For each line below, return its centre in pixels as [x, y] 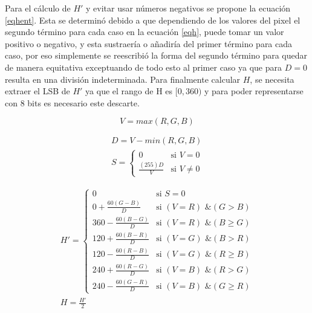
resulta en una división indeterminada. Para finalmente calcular [123, 79]
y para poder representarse [254, 91]
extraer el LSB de [37, 91]
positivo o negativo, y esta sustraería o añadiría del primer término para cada [149, 43]
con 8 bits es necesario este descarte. [72, 102]
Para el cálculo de [38, 8]
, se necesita [272, 79]
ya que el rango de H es [129, 91]
